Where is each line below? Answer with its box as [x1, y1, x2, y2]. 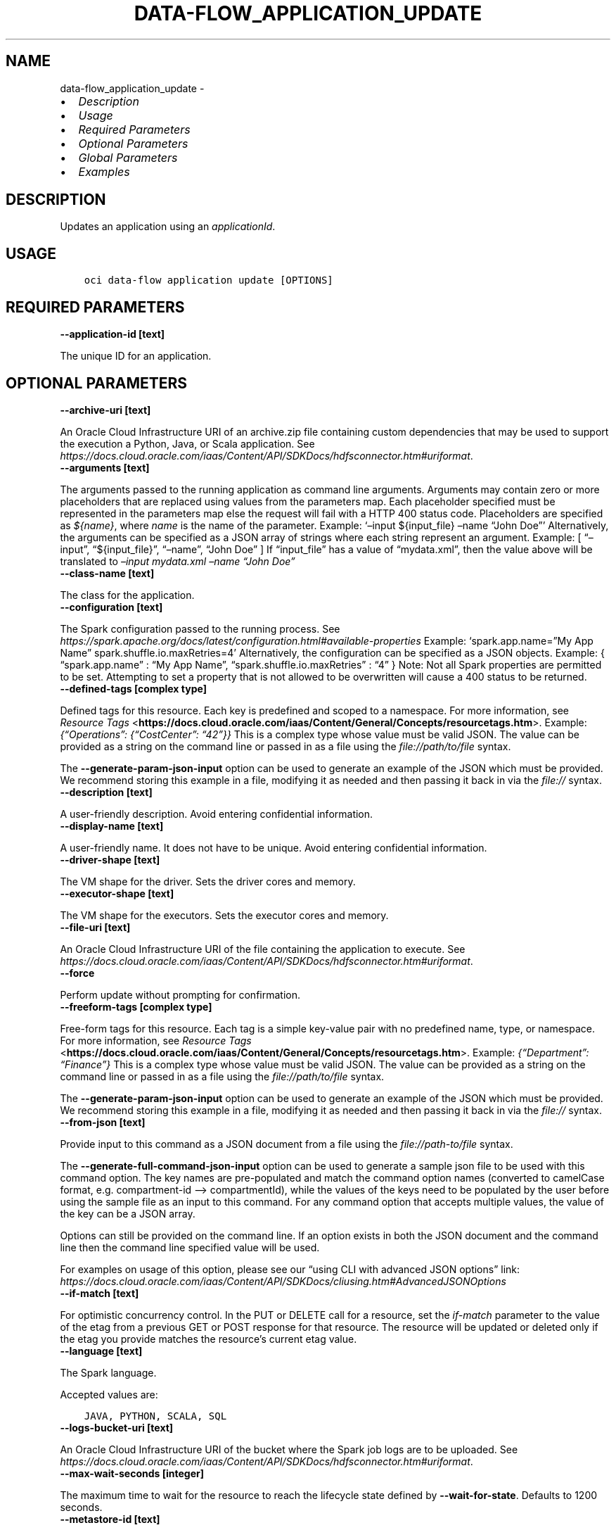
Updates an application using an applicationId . [60, 220, 276, 233]
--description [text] [60, 785, 153, 798]
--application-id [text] [60, 328, 165, 341]
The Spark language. [60, 1366, 157, 1379]
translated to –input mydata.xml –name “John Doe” [60, 555, 295, 567]
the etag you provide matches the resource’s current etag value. [60, 1332, 357, 1345]
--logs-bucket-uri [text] [60, 1421, 174, 1434]
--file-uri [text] [60, 921, 131, 933]
